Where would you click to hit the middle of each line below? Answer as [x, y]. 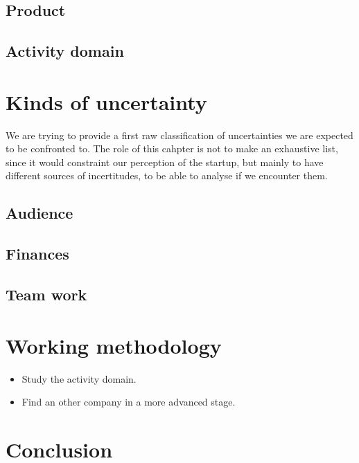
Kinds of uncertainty [106, 101]
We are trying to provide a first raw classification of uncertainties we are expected [179, 135]
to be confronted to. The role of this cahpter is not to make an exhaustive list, [172, 148]
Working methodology [114, 345]
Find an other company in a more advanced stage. [129, 402]
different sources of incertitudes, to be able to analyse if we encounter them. [167, 175]
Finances [37, 254]
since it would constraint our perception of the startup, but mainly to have [165, 162]
